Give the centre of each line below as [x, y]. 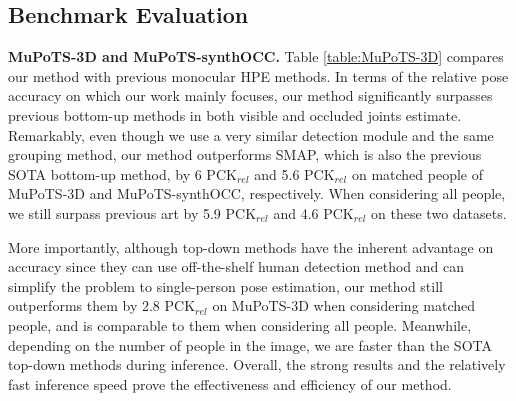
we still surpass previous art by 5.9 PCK [132, 212]
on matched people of [417, 173]
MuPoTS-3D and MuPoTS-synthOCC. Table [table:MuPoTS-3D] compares [256, 56]
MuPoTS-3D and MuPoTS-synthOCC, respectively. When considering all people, [257, 193]
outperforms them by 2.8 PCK [102, 305]
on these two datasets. [439, 212]
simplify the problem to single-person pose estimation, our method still [225, 285]
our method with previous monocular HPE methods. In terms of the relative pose [258, 75]
